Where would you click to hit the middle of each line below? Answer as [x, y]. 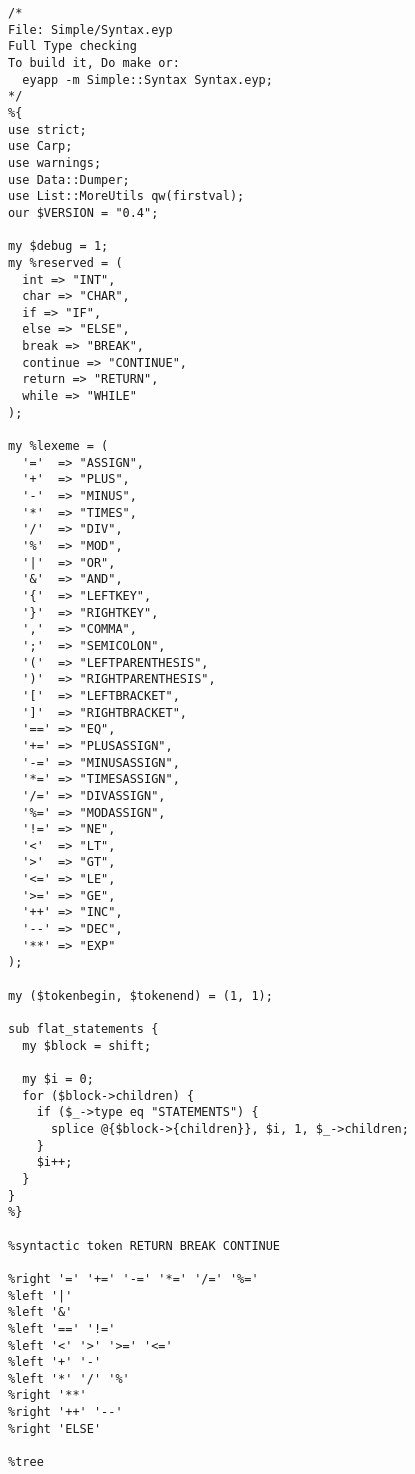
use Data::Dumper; [69, 179]
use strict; [47, 129]
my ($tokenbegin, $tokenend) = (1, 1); [140, 995]
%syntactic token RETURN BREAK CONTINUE [144, 1245]
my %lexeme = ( [58, 446]
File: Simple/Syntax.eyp [90, 29]
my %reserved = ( [65, 262]
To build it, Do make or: [94, 62]
